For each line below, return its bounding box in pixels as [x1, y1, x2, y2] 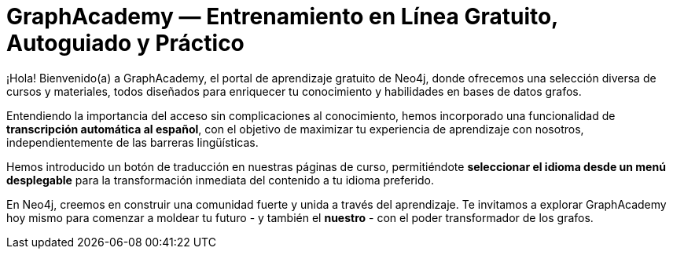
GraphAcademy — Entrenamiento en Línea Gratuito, [6, 3, 558, 30]
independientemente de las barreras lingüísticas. [6, 135, 259, 149]
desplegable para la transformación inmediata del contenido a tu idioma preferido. [6, 173, 434, 187]
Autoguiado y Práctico [6, 30, 245, 56]
